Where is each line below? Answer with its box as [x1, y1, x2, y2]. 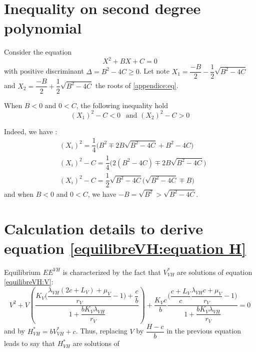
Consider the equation [4, 47, 72, 57]
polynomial [4, 18, 82, 38]
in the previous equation [166, 325, 241, 336]
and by [4, 325, 25, 336]
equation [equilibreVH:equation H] [4, 237, 246, 258]
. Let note [139, 66, 169, 76]
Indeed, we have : [4, 126, 57, 136]
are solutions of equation [176, 266, 252, 277]
